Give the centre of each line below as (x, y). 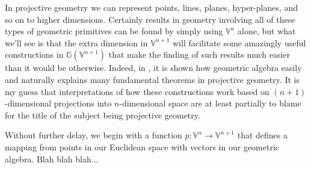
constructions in (34, 54)
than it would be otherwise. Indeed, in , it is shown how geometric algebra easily (153, 68)
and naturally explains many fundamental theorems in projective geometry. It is (152, 79)
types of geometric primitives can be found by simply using (114, 31)
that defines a (262, 135)
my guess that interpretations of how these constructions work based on (137, 91)
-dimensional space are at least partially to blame (210, 103)
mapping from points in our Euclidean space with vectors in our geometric (142, 146)
